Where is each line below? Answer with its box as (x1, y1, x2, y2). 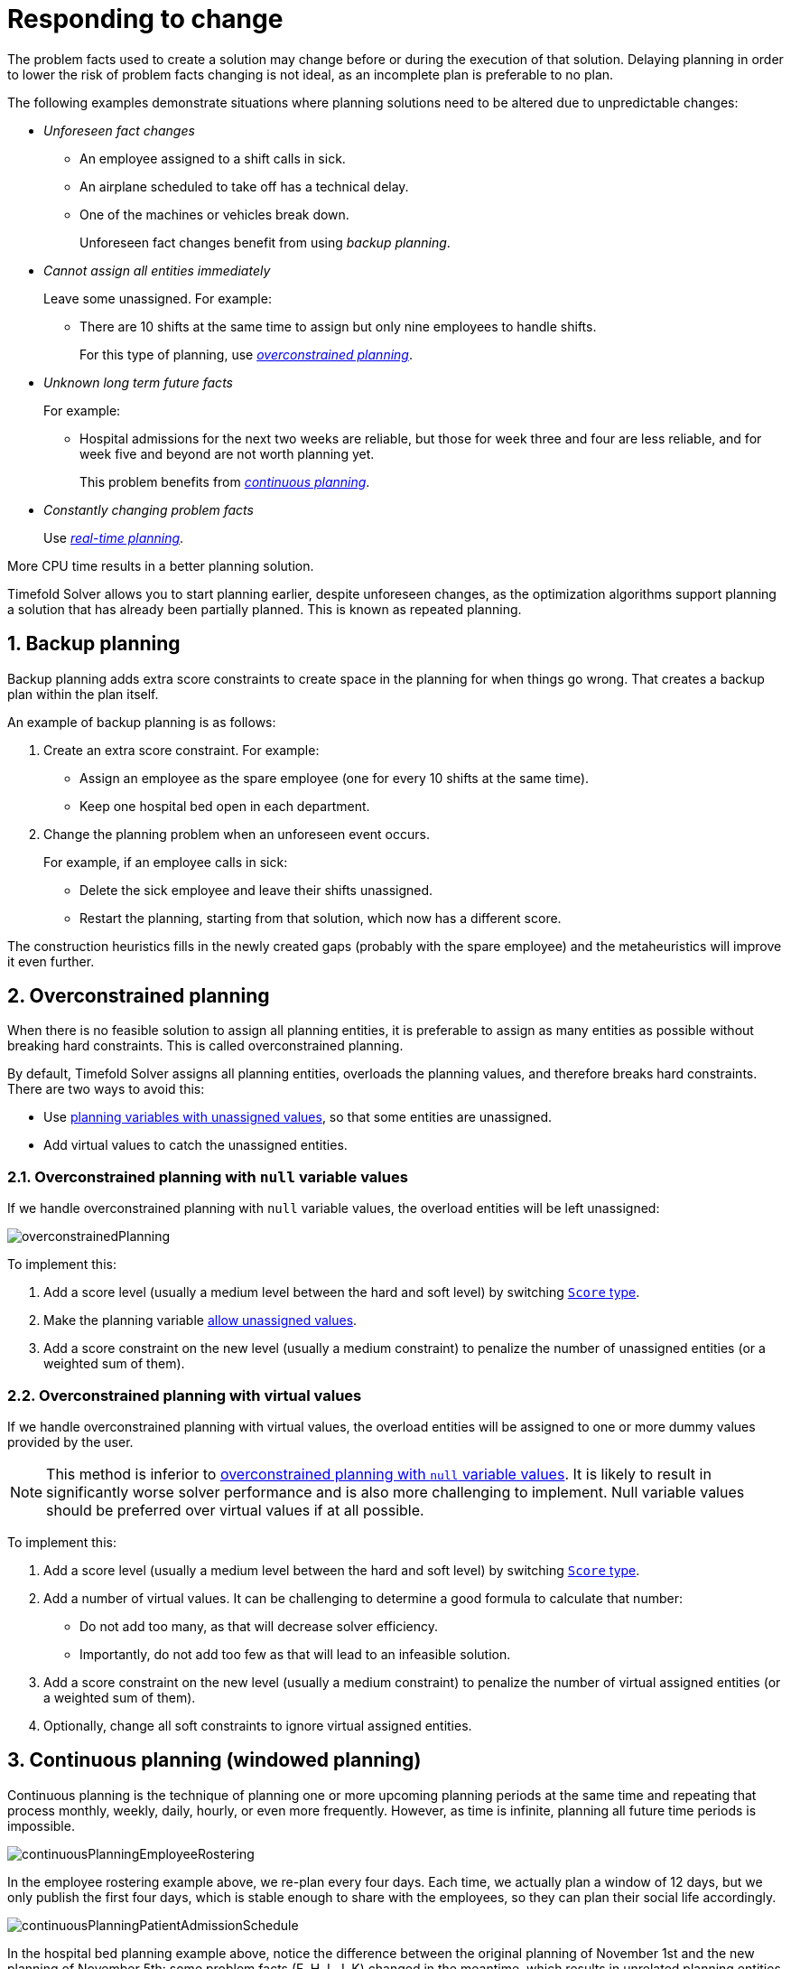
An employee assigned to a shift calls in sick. (79, 150, 346, 166)
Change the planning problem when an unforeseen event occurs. (43, 826, 430, 842)
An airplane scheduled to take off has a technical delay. (79, 178, 409, 194)
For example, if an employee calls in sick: (43, 854, 288, 870)
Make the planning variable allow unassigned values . (43, 1312, 358, 1329)
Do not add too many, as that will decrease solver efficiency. (79, 1618, 438, 1634)
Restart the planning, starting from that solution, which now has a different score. (79, 910, 562, 926)
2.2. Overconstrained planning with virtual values (7, 1386, 362, 1404)
